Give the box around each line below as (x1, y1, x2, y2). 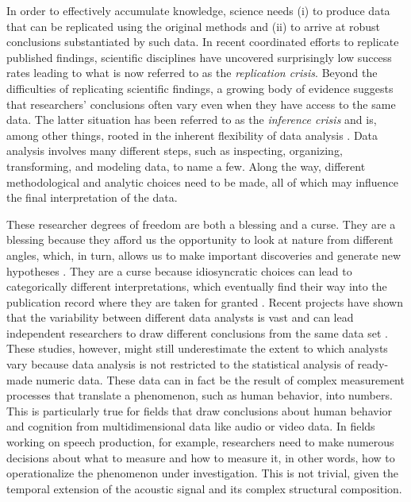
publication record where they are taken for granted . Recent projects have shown (6, 293, 403, 310)
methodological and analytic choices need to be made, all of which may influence (6, 173, 398, 190)
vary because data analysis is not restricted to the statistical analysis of (6, 356, 354, 373)
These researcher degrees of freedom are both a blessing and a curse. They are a (6, 215, 396, 232)
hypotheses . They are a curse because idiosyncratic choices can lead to (6, 262, 352, 279)
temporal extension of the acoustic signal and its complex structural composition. (6, 480, 402, 496)
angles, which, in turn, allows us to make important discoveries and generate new (6, 246, 401, 263)
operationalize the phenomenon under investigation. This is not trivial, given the (6, 465, 398, 481)
